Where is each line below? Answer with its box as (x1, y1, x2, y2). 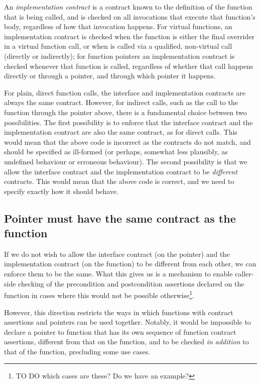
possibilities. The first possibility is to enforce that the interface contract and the (4, 117, 253, 127)
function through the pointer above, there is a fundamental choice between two (4, 107, 247, 117)
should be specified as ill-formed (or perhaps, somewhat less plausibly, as (4, 146, 228, 157)
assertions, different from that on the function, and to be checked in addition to (4, 336, 249, 347)
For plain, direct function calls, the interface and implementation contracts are (4, 87, 245, 98)
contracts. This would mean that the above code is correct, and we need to (4, 176, 234, 186)
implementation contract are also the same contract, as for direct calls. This (4, 127, 237, 137)
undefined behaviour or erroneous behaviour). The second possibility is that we (4, 156, 247, 166)
